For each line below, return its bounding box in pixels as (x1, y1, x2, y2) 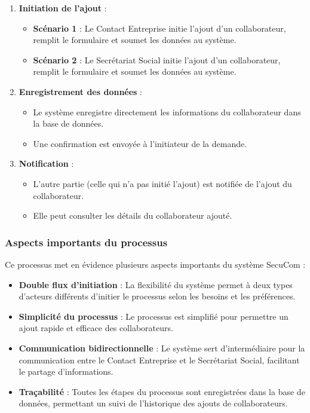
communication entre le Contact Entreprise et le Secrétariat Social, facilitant (19, 353, 300, 366)
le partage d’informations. (19, 365, 113, 378)
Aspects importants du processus (5, 234, 168, 249)
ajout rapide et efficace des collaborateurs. (19, 322, 173, 334)
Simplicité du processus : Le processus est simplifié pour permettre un (19, 310, 288, 322)
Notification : (19, 157, 74, 170)
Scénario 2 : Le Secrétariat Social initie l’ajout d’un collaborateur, (33, 53, 281, 66)
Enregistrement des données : (19, 85, 142, 97)
